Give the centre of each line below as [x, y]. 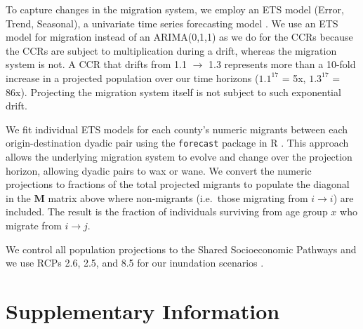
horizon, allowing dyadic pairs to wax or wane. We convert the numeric [159, 170]
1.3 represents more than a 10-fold [282, 64]
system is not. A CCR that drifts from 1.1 [97, 64]
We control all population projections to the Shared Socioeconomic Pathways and [181, 249]
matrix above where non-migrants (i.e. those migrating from [178, 197]
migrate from [34, 225]
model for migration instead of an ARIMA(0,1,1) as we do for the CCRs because [179, 37]
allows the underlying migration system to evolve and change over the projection [179, 156]
